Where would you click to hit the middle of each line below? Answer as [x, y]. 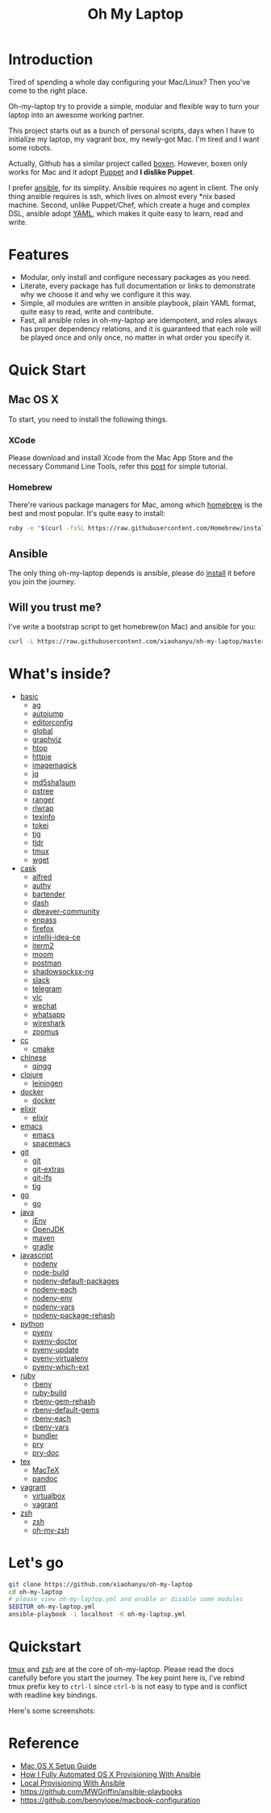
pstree [43, 790]
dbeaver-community [66, 911]
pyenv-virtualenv [60, 1358]
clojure [31, 1074]
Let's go [36, 1563]
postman [47, 963]
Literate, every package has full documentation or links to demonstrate [138, 286]
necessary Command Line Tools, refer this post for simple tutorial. [118, 467]
